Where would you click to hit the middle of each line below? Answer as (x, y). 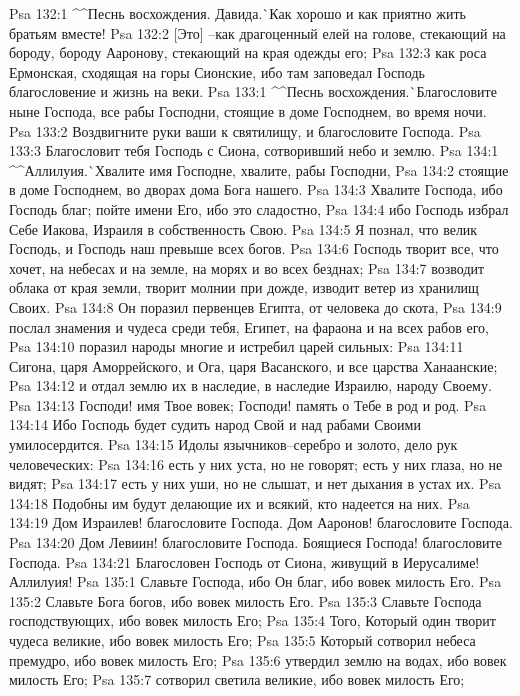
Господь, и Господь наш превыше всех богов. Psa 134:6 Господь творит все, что (254, 248)
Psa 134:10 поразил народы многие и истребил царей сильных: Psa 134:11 (236, 346)
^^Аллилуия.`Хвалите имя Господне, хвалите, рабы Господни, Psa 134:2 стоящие (259, 169)
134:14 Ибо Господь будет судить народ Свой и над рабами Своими (215, 424)
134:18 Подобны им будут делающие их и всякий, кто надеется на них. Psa (239, 502)
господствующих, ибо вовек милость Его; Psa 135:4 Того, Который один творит (252, 620)
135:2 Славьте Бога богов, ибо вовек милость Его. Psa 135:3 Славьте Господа (245, 600)
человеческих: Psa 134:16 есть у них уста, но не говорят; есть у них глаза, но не (256, 463)
